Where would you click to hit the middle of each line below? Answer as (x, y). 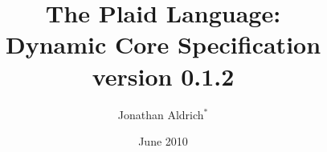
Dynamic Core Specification (163, 44)
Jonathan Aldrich (161, 114)
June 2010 (163, 141)
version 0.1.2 (163, 76)
